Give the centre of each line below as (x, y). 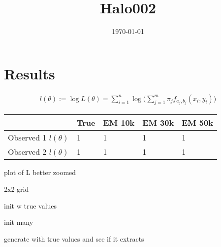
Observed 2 (27, 152)
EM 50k (197, 123)
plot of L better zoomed (40, 172)
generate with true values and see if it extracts (74, 238)
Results (30, 73)
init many (19, 222)
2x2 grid (16, 189)
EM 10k (119, 123)
